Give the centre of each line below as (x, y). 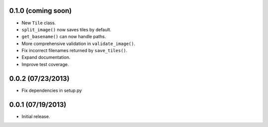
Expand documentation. (46, 58)
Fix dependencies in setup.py (52, 90)
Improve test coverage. (45, 64)
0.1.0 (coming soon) (40, 11)
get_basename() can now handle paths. (64, 37)
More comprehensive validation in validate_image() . (78, 43)
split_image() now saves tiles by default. (67, 29)
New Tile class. (39, 23)
